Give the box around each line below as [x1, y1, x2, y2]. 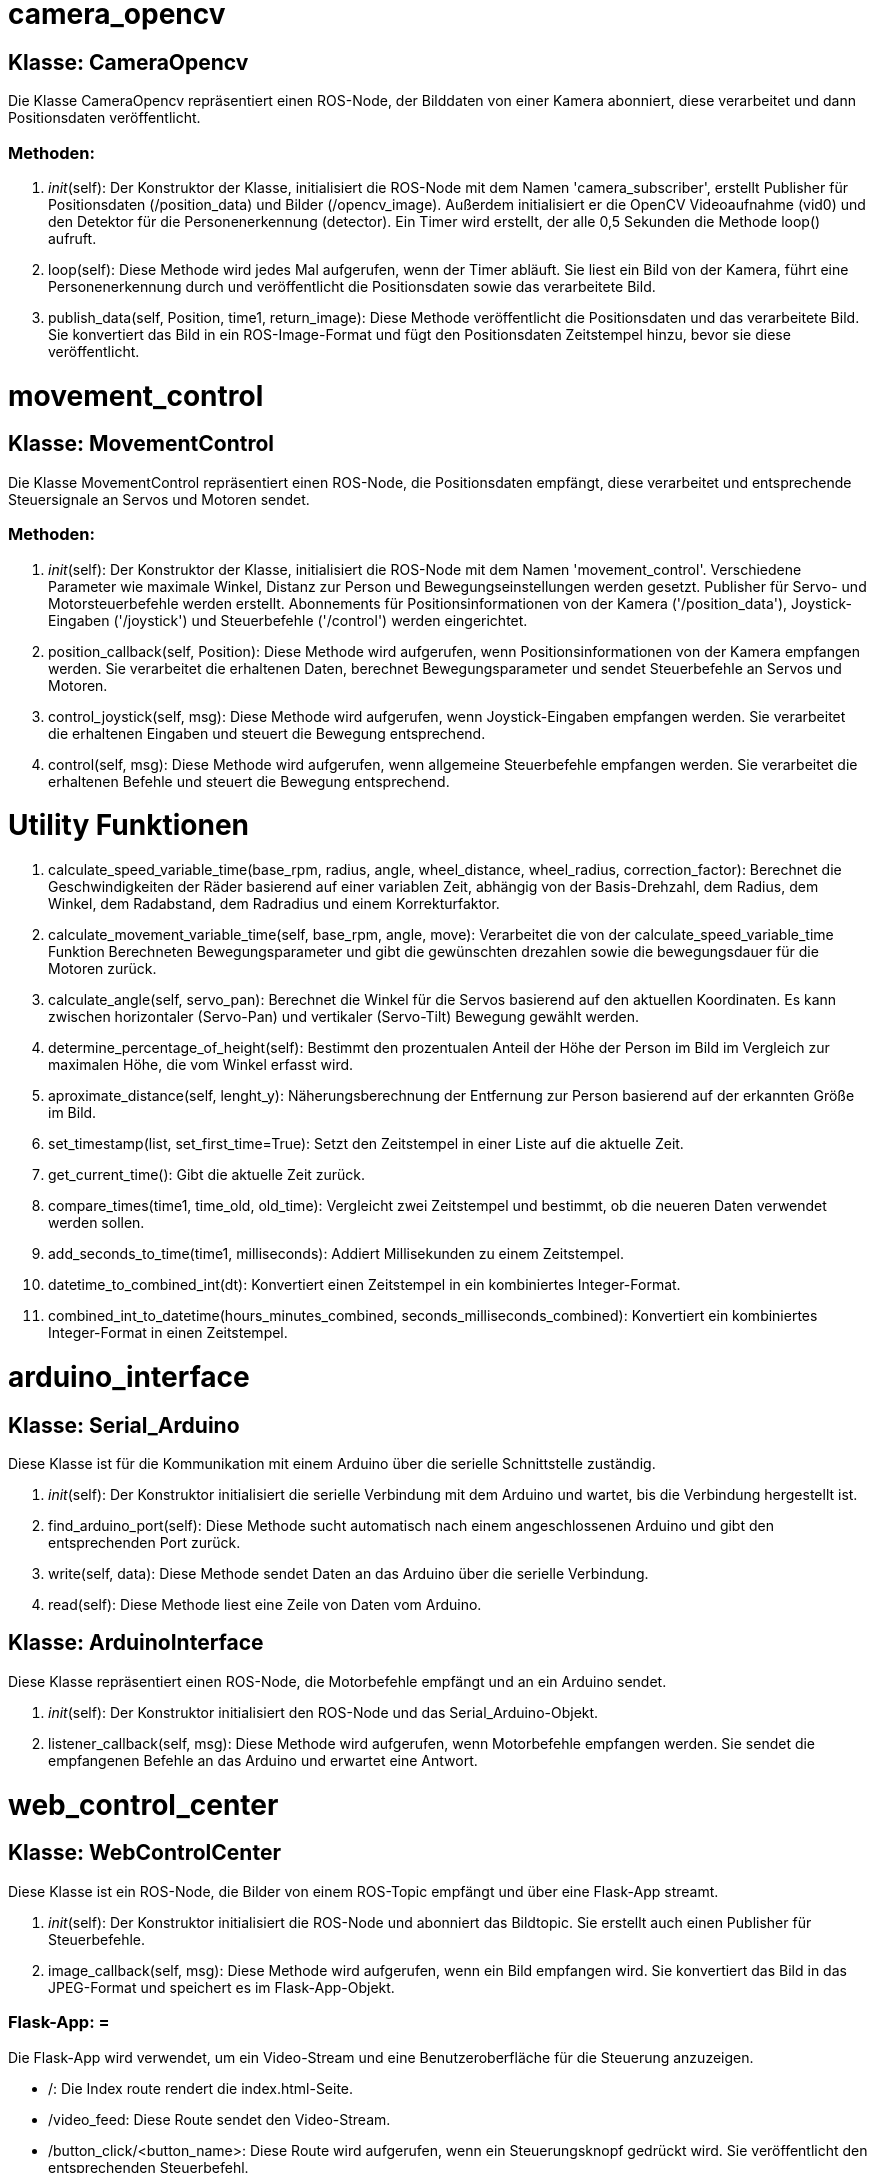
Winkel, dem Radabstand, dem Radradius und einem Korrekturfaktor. [48, 895, 500, 913]
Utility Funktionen [8, 808, 250, 843]
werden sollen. [48, 1214, 145, 1232]
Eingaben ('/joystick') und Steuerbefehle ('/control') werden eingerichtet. [48, 611, 528, 629]
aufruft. [48, 229, 97, 247]
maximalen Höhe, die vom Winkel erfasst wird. [48, 1056, 354, 1074]
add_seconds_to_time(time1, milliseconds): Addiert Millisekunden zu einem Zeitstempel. [48, 1245, 625, 1263]
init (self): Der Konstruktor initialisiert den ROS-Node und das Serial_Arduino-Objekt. [48, 1703, 599, 1721]
